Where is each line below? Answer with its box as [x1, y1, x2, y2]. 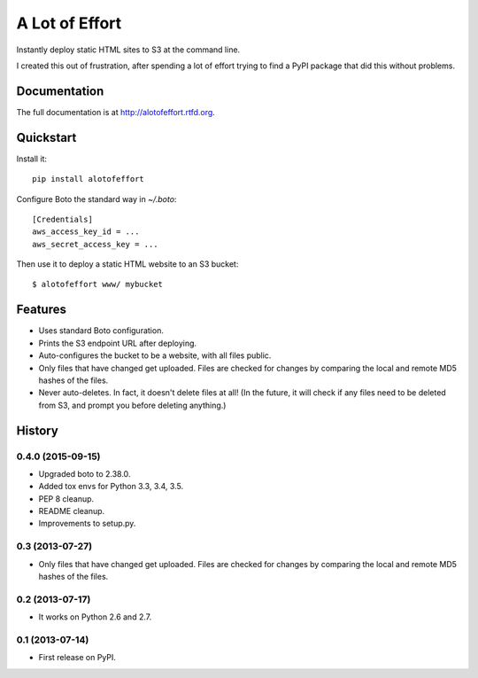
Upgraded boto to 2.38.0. [38, 468, 131, 479]
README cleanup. [38, 506, 105, 517]
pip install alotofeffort [32, 174, 145, 184]
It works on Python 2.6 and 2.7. [38, 612, 152, 622]
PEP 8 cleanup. [38, 493, 95, 504]
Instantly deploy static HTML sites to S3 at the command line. [16, 44, 241, 55]
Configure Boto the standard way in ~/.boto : [16, 193, 177, 204]
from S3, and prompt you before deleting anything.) [38, 400, 227, 410]
